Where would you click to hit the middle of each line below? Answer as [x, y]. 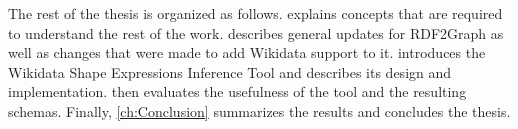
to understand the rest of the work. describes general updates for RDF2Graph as [256, 32]
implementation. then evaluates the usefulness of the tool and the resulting [237, 91]
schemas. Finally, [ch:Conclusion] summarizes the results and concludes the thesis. [259, 110]
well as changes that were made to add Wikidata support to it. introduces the [247, 52]
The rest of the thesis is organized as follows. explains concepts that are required [255, 13]
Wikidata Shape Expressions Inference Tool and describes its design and [230, 71]
